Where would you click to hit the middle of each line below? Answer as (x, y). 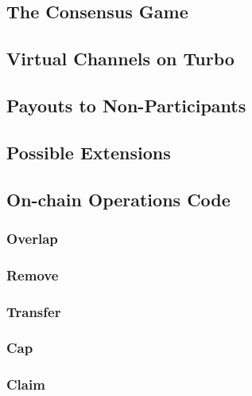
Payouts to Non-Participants (126, 105)
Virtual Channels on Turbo (120, 59)
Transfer (34, 311)
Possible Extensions (89, 152)
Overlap (32, 238)
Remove (33, 274)
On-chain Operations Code (118, 199)
